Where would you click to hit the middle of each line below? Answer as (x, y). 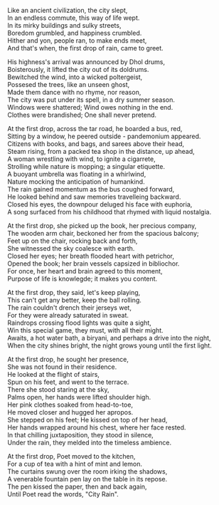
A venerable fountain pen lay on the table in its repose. (87, 479)
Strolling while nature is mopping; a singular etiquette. (86, 166)
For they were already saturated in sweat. (68, 315)
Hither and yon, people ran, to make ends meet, (77, 41)
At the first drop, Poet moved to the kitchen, (71, 456)
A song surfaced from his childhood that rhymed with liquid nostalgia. (109, 212)
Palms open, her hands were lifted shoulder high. (79, 397)
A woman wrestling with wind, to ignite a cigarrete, (81, 159)
